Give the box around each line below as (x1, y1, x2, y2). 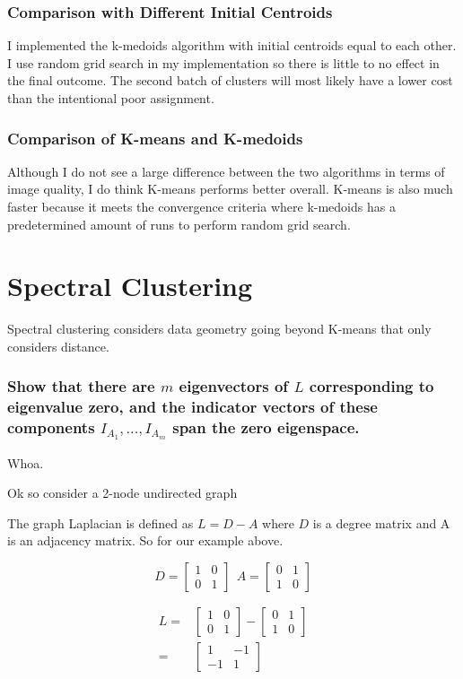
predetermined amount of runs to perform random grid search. (7, 214, 351, 233)
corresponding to (309, 375, 434, 397)
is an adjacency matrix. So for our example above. (7, 531, 284, 550)
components (7, 416, 95, 439)
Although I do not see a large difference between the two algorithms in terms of (7, 161, 445, 180)
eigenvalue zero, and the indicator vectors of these (7, 396, 378, 418)
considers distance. (7, 336, 109, 355)
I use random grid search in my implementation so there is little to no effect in (7, 53, 440, 72)
